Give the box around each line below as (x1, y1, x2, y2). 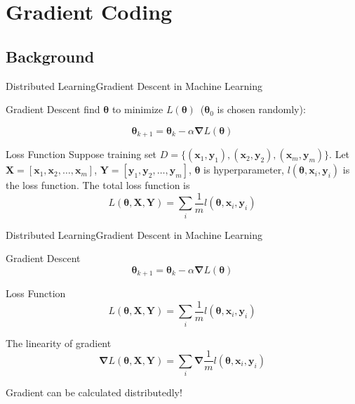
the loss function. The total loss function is (6, 178, 190, 193)
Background (6, 45, 95, 67)
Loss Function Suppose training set (6, 147, 157, 162)
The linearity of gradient (6, 335, 112, 350)
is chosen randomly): (217, 102, 306, 117)
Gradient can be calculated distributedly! (6, 385, 182, 400)
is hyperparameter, (203, 162, 285, 177)
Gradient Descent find (6, 102, 100, 117)
